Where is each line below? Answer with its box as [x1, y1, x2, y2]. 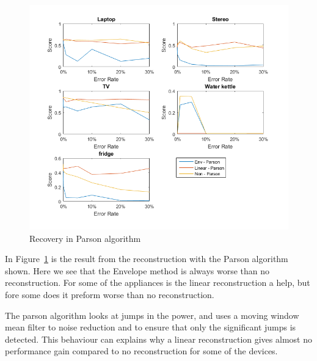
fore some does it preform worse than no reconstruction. [5, 288, 214, 301]
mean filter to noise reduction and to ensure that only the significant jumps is [5, 321, 296, 334]
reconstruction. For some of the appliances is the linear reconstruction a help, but [5, 276, 310, 289]
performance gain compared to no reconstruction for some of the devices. [5, 345, 278, 357]
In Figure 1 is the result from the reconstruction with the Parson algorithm [5, 252, 288, 265]
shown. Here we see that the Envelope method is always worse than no [5, 264, 270, 277]
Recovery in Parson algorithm [29, 232, 141, 244]
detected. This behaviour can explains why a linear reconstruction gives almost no [5, 332, 312, 345]
